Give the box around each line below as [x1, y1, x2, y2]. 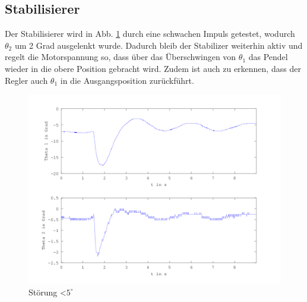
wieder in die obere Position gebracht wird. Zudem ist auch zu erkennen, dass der [5, 62, 301, 74]
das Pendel [248, 51, 288, 63]
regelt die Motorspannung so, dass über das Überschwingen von [5, 51, 236, 63]
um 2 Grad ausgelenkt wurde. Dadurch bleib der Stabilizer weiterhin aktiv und [14, 39, 303, 51]
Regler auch [5, 74, 48, 86]
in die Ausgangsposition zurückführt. [60, 74, 194, 86]
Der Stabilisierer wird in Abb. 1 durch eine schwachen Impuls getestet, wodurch [5, 27, 295, 40]
